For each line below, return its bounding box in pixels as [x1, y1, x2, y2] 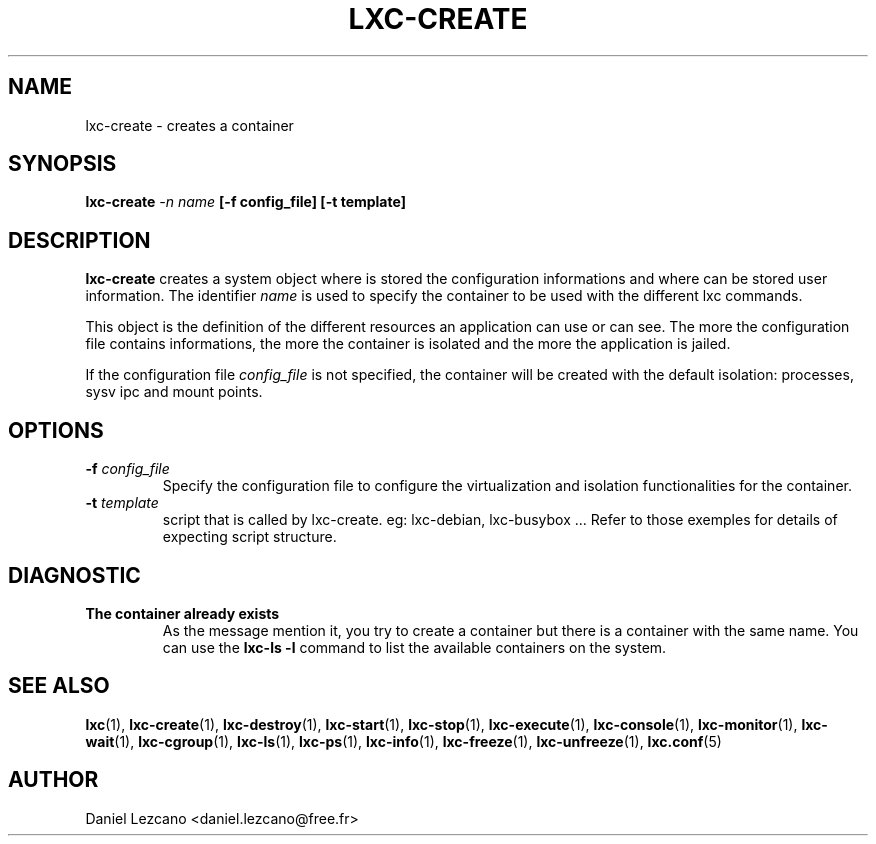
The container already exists [85, 604, 280, 622]
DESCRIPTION [8, 227, 151, 253]
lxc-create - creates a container [85, 116, 294, 134]
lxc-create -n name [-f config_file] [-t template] [85, 193, 406, 211]
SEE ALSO [8, 673, 110, 699]
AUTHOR [8, 767, 99, 793]
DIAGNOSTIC [8, 562, 141, 588]
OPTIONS [8, 417, 104, 443]
